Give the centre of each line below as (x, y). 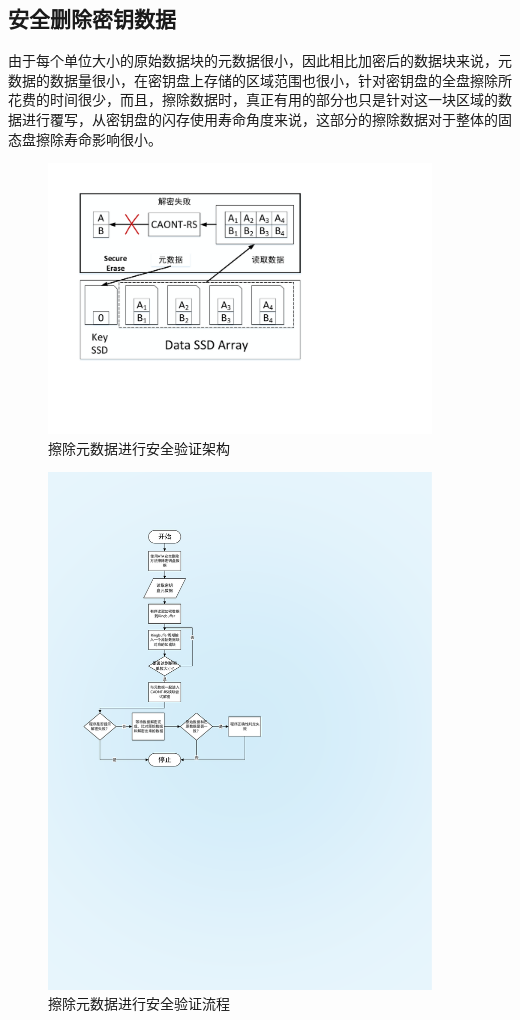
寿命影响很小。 (112, 138)
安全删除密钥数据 (92, 18)
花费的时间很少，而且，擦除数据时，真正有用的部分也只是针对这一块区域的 (253, 99)
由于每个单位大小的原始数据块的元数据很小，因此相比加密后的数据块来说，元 (260, 60)
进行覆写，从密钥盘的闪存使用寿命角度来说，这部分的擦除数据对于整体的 (259, 118)
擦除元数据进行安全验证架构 (139, 447)
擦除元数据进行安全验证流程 (139, 1003)
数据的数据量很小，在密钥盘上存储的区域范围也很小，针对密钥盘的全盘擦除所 (260, 79)
